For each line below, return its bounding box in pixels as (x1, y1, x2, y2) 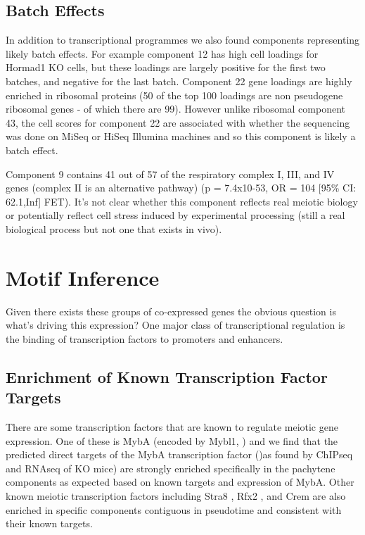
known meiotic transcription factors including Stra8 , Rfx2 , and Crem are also (6, 488, 346, 503)
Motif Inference (6, 263, 160, 291)
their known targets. (6, 516, 93, 531)
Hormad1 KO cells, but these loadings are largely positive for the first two (6, 60, 326, 75)
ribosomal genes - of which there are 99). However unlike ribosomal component (6, 101, 345, 116)
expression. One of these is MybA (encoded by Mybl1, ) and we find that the (6, 433, 338, 448)
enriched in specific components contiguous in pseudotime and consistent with (6, 502, 342, 517)
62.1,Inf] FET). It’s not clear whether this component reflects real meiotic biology (6, 194, 358, 208)
